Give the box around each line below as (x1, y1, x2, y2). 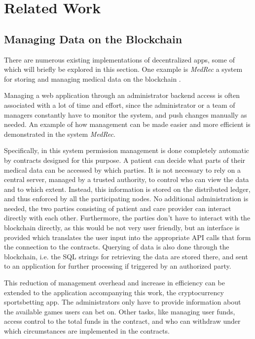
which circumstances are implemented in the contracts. (4, 326, 170, 336)
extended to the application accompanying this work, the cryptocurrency (4, 287, 224, 297)
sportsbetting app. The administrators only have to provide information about (4, 297, 241, 307)
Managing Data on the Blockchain (4, 31, 182, 46)
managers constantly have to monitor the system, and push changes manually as (4, 109, 247, 120)
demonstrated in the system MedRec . (4, 128, 115, 139)
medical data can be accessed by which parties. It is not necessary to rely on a (4, 164, 241, 175)
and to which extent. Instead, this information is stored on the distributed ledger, (4, 184, 251, 194)
